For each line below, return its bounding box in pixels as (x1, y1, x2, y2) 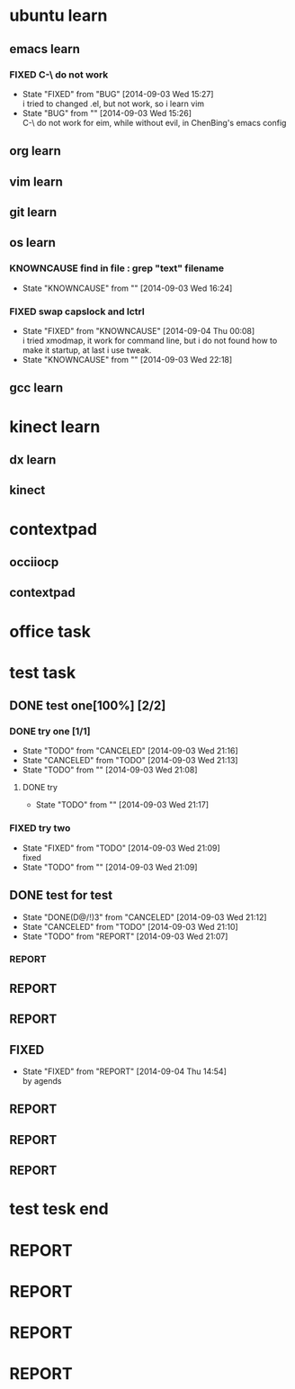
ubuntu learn (9, 5, 108, 26)
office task (9, 621, 92, 642)
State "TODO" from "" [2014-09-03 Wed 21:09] (22, 861, 198, 872)
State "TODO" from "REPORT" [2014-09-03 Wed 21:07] (22, 931, 228, 942)
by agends (22, 1076, 62, 1087)
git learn (9, 204, 57, 221)
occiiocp (9, 555, 59, 570)
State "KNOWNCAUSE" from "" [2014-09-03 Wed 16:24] (22, 283, 233, 293)
